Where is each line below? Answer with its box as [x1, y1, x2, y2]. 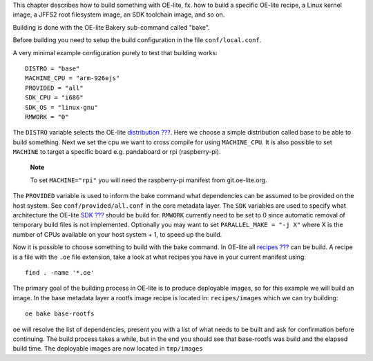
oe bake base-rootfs [25, 310, 95, 318]
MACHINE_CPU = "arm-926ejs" [25, 75, 120, 82]
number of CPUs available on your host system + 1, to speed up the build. [12, 230, 222, 238]
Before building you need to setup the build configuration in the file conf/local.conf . [12, 36, 262, 44]
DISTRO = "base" [25, 64, 80, 72]
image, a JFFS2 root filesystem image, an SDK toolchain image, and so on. [12, 10, 225, 19]
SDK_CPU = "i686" [25, 94, 84, 101]
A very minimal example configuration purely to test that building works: [12, 48, 218, 57]
